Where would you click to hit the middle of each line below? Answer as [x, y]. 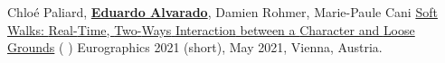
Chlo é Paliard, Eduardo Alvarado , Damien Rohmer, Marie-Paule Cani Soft [222, 12]
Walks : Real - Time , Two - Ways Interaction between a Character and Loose [211, 29]
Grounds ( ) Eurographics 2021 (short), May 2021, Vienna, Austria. [195, 47]
